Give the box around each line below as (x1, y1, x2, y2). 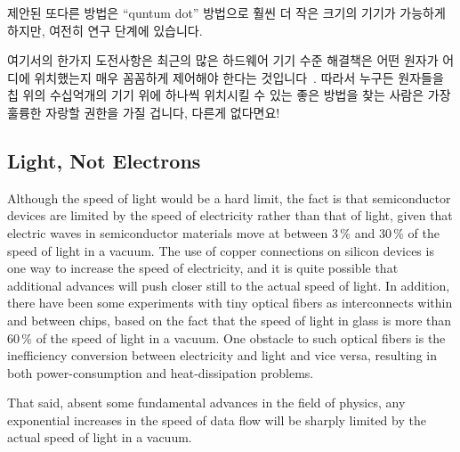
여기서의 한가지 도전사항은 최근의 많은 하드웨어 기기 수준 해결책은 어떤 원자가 (7, 51, 439, 70)
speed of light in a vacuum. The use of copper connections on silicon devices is (7, 241, 434, 259)
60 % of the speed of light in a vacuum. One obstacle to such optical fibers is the (7, 328, 446, 347)
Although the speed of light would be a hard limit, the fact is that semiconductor (7, 188, 451, 207)
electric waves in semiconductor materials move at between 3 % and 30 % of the (7, 223, 440, 242)
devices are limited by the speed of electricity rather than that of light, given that (7, 206, 453, 225)
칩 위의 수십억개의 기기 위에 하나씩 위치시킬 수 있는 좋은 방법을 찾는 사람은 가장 (7, 86, 451, 104)
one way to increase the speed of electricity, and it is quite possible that (7, 259, 399, 277)
